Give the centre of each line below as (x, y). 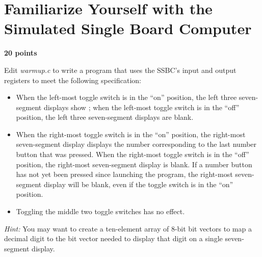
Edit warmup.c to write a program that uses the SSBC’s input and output (120, 70)
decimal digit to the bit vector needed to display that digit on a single (113, 238)
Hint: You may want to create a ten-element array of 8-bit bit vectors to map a (128, 228)
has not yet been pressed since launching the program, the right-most (124, 174)
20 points (21, 53)
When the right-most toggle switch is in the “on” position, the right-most (131, 134)
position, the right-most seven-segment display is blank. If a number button (134, 164)
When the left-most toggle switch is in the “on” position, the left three (126, 97)
